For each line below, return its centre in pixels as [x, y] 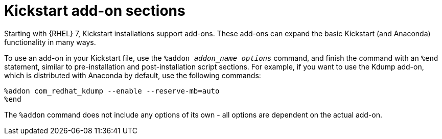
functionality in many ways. [50, 42]
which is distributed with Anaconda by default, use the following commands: [133, 75]
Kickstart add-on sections [95, 11]
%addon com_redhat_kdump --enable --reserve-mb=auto [112, 91]
